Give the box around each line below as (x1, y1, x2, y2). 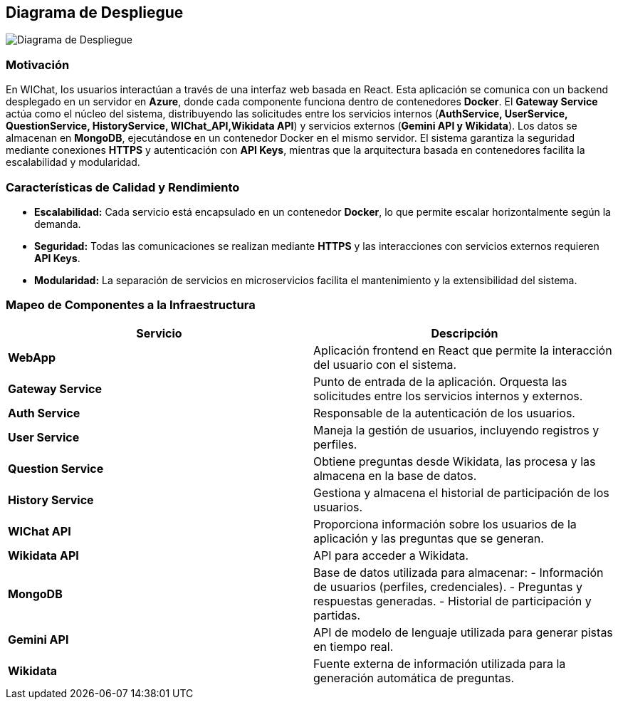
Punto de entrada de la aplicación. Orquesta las (313, 374, 567, 389)
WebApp (8, 350, 56, 365)
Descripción (431, 325, 498, 340)
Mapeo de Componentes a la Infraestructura (6, 298, 256, 313)
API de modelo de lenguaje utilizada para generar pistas (313, 625, 613, 639)
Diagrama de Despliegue (6, 4, 184, 21)
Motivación (6, 57, 70, 72)
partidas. (313, 607, 361, 622)
